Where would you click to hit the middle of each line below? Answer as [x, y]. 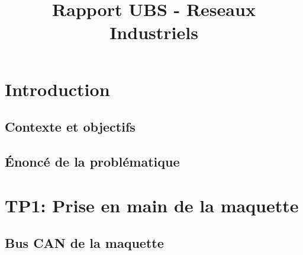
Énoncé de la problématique [92, 161]
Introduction [57, 89]
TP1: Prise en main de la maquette [152, 205]
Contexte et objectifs [70, 127]
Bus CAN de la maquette [84, 243]
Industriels [154, 32]
